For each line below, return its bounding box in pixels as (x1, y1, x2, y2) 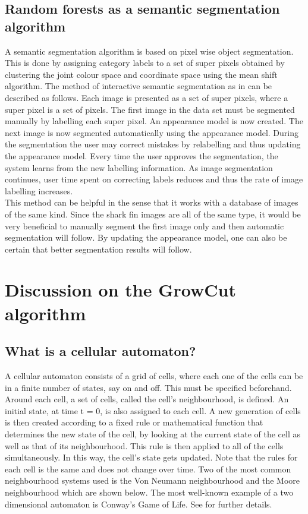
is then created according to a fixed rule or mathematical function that (5, 416, 263, 428)
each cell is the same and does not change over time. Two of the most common (5, 462, 291, 475)
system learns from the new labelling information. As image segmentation (5, 161, 273, 174)
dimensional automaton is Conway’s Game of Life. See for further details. (5, 497, 272, 510)
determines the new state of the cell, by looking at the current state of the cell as (5, 428, 300, 440)
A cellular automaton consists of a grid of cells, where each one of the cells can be (5, 370, 303, 382)
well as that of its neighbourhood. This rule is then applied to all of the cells (5, 439, 284, 452)
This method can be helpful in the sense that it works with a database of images (5, 196, 298, 209)
